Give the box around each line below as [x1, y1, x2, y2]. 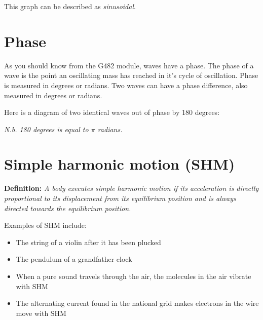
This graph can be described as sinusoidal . [4, 1, 136, 11]
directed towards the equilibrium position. [4, 203, 131, 213]
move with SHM [16, 307, 66, 318]
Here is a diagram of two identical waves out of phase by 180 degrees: [4, 107, 220, 117]
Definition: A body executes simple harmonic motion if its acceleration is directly [4, 183, 259, 193]
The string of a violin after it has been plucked [16, 236, 161, 247]
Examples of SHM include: [4, 220, 87, 230]
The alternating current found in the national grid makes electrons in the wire [16, 298, 259, 308]
